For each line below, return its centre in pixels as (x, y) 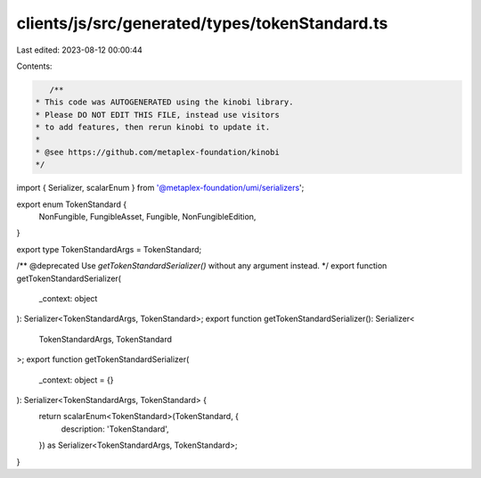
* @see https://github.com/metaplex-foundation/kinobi (157, 152)
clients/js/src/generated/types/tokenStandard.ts (202, 23)
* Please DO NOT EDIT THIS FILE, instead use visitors (157, 115)
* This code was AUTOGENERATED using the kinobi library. (164, 102)
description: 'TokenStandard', (115, 429)
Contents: (34, 66)
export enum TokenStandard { (72, 204)
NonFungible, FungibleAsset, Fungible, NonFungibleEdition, (147, 217)
